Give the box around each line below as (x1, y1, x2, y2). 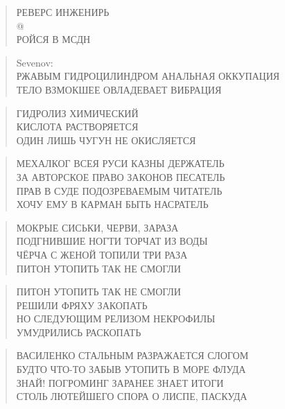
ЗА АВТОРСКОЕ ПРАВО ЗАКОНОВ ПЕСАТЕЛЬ (16, 169, 225, 184)
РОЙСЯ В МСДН (16, 32, 91, 46)
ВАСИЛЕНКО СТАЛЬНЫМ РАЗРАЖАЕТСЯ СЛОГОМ (16, 348, 249, 363)
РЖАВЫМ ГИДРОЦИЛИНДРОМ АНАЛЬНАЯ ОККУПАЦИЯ (16, 69, 280, 83)
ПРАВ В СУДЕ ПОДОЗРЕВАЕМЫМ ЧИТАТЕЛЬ (16, 183, 223, 198)
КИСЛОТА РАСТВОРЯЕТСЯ (16, 119, 139, 134)
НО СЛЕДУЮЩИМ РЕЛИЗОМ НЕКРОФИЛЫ (16, 311, 216, 326)
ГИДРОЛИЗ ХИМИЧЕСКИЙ (16, 105, 139, 120)
